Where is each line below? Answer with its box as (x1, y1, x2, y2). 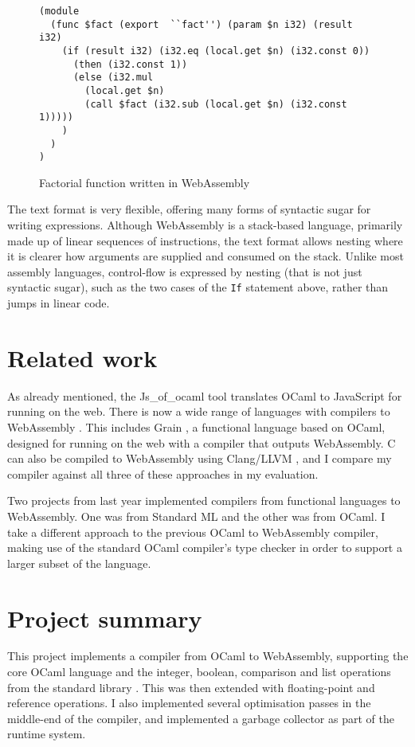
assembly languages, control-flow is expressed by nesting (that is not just (7, 263, 362, 280)
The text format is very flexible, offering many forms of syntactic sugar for (7, 201, 371, 217)
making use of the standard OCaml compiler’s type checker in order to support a (7, 539, 402, 556)
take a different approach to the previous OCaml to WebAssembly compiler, (7, 523, 378, 540)
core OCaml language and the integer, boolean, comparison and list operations (7, 663, 391, 680)
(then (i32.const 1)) (72, 58, 188, 70)
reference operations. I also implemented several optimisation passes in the (7, 694, 371, 711)
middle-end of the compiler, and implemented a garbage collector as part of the (7, 710, 394, 726)
